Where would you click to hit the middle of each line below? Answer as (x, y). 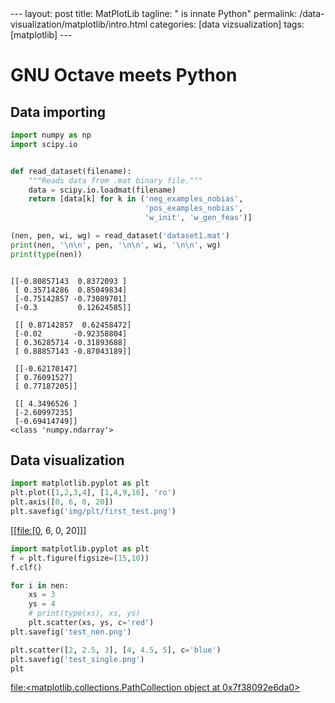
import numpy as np (51, 135)
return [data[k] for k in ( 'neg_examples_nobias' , (136, 199)
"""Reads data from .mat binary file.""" (115, 180)
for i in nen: (40, 585)
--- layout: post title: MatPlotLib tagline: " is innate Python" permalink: (154, 13)
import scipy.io (44, 144)
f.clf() (26, 567)
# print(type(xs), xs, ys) (84, 613)
